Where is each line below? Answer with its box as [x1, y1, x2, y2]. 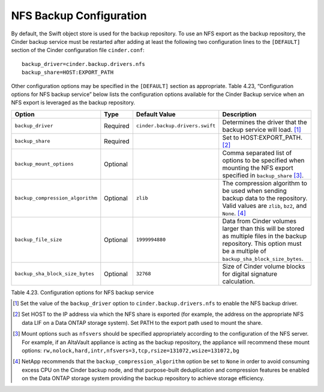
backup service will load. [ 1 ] [222, 125, 301, 134]
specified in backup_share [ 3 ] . [222, 171, 304, 179]
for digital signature [222, 270, 277, 278]
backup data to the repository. [222, 194, 308, 202]
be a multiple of [222, 246, 266, 255]
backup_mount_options [14, 161, 74, 167]
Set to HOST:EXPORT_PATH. [222, 133, 303, 141]
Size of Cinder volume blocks [222, 262, 305, 270]
